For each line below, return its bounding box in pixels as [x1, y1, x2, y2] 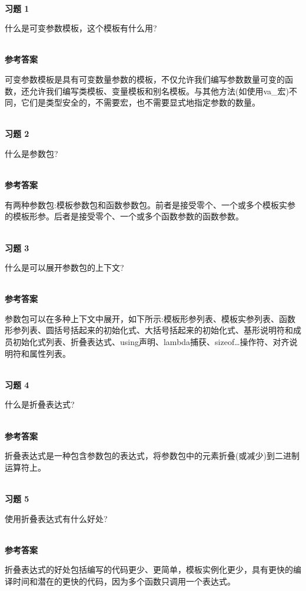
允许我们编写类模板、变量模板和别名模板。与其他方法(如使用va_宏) [29, 84, 289, 97]
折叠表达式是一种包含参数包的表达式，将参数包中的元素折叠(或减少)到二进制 [5, 449, 300, 462]
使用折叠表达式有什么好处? [5, 512, 108, 524]
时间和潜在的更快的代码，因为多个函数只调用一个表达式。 [12, 574, 235, 587]
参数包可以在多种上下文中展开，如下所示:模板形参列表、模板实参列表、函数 [5, 312, 295, 324]
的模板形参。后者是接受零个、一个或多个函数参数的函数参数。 [5, 210, 244, 222]
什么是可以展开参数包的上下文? [5, 261, 124, 274]
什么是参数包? [5, 147, 58, 159]
